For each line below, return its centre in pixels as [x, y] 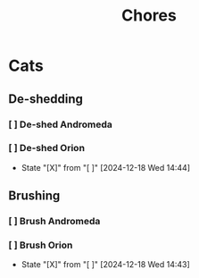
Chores [149, 16]
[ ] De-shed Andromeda [61, 124]
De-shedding [46, 99]
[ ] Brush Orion [41, 245]
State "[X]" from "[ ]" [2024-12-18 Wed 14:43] [106, 265]
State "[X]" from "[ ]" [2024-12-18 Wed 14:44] [106, 167]
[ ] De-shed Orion [47, 148]
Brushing [34, 196]
